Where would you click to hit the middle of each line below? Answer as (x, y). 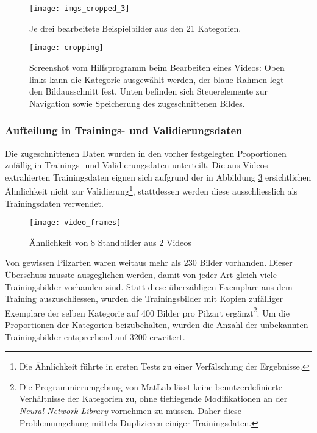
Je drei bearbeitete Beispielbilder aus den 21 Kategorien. (135, 28)
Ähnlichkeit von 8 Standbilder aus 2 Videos (110, 242)
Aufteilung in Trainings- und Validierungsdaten (124, 130)
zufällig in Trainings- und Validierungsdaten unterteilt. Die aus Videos (137, 165)
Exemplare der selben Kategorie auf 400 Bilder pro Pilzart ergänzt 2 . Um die (147, 312)
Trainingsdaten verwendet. (54, 203)
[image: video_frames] (75, 223)
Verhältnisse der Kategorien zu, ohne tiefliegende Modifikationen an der (153, 399)
